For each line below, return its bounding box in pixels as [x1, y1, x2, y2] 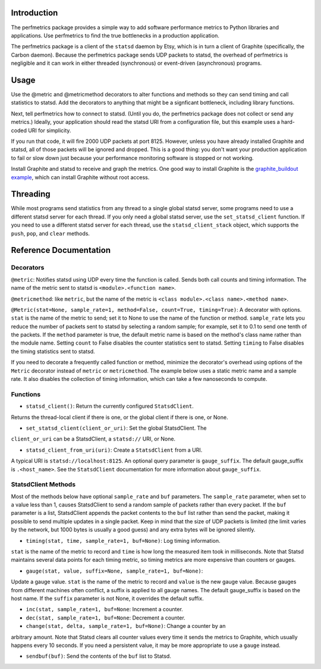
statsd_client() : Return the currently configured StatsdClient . [26, 402, 194, 410]
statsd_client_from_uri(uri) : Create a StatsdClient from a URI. [26, 446, 203, 454]
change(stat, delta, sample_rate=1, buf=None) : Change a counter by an [26, 623, 226, 630]
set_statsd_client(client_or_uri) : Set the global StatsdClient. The [26, 424, 207, 432]
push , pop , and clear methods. [11, 230, 90, 237]
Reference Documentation [11, 245, 111, 255]
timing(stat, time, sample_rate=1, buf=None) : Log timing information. [26, 537, 221, 544]
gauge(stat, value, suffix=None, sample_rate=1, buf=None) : [26, 567, 203, 574]
